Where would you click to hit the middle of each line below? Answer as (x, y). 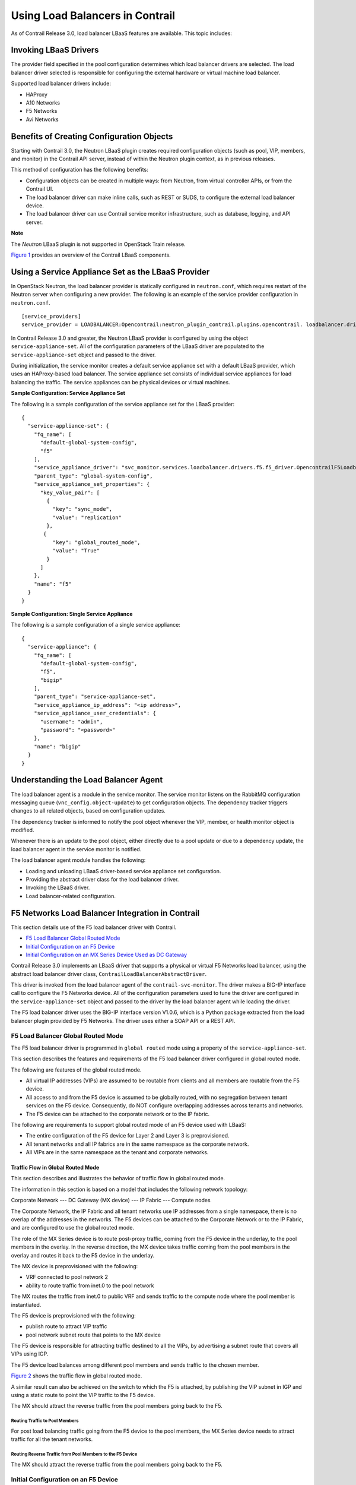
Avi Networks (42, 119)
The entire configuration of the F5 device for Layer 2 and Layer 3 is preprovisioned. (128, 1136)
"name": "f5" (53, 584)
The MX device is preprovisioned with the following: (74, 1266)
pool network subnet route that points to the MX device (93, 1335)
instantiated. (26, 1304)
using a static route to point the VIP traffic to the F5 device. (83, 1395)
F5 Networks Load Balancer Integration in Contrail (105, 913)
